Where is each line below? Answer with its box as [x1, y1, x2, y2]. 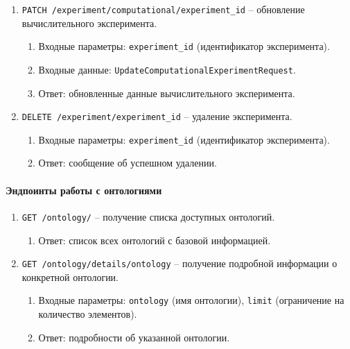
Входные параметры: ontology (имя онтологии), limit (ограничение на [38, 293, 344, 307]
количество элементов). [38, 307, 137, 321]
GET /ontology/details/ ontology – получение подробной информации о [21, 256, 338, 271]
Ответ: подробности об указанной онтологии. [38, 330, 230, 344]
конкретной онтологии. [21, 269, 119, 284]
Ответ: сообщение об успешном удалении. [38, 155, 217, 170]
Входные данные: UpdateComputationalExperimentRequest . [38, 62, 296, 76]
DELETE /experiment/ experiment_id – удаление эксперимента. [21, 109, 292, 124]
